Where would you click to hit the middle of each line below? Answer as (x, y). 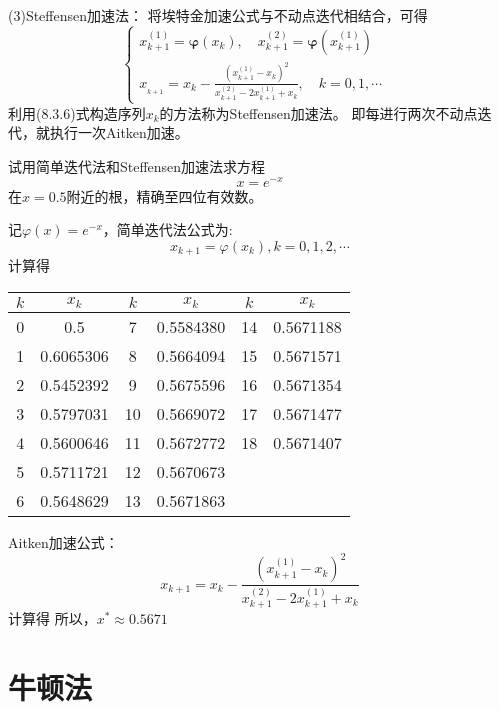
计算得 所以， (52, 618)
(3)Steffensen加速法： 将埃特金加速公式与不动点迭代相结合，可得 (218, 15)
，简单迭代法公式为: (167, 229)
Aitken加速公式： (63, 541)
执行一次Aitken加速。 (119, 132)
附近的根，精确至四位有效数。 (164, 195)
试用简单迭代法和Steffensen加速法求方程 (137, 166)
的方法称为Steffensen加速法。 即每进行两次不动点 (318, 112)
